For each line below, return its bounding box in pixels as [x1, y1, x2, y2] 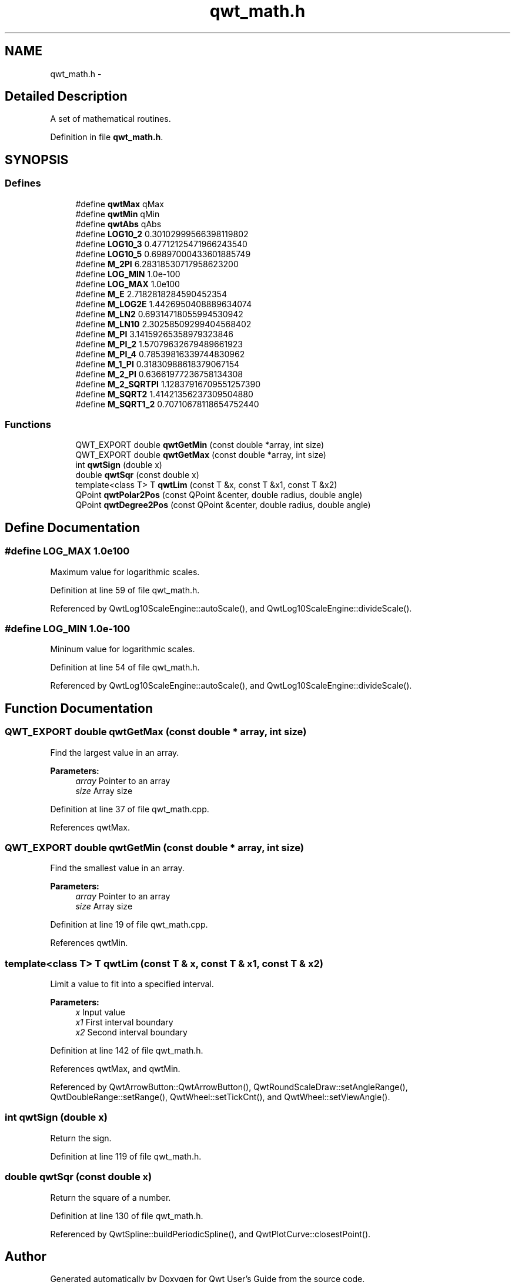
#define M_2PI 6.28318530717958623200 [75, 258, 239, 269]
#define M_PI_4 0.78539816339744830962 [75, 348, 245, 359]
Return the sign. [50, 1132, 112, 1143]
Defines [5, 177, 41, 190]
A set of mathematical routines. [50, 114, 171, 124]
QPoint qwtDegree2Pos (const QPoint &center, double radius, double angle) [75, 500, 371, 510]
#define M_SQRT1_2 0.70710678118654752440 [75, 398, 259, 409]
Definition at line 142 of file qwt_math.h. [50, 1045, 203, 1056]
